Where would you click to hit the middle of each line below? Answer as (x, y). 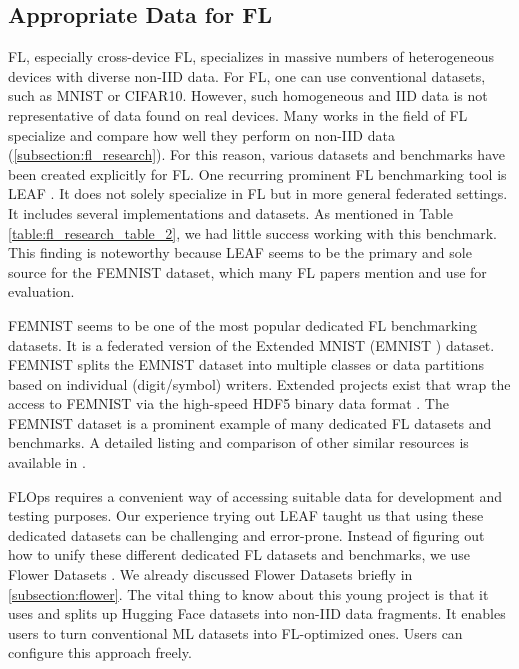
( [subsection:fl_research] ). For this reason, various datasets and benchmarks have (256, 154)
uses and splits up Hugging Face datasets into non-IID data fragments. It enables (257, 613)
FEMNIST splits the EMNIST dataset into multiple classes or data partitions (246, 364)
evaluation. (41, 291)
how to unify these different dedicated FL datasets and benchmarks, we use (239, 554)
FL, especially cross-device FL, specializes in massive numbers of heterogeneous (251, 56)
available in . (47, 462)
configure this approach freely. (100, 652)
